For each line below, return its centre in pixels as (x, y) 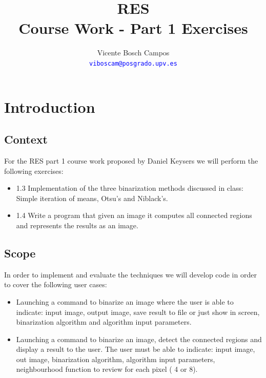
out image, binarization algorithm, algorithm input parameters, (116, 359)
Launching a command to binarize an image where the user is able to (125, 301)
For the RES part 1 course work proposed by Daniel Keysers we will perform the (131, 160)
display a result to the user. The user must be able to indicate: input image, (136, 349)
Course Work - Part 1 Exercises (133, 28)
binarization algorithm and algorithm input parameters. (104, 322)
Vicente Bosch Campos (133, 53)
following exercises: (34, 171)
